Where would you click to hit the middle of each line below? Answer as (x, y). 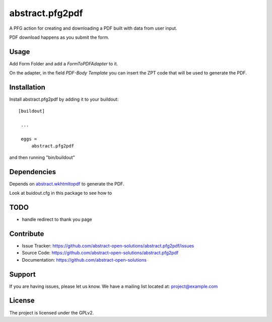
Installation (27, 87)
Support (22, 274)
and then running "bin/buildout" (42, 157)
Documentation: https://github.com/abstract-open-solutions (84, 260)
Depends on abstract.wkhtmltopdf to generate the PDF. (67, 184)
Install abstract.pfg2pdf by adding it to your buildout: (64, 99)
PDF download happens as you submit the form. (59, 37)
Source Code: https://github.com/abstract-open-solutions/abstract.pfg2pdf (100, 253)
